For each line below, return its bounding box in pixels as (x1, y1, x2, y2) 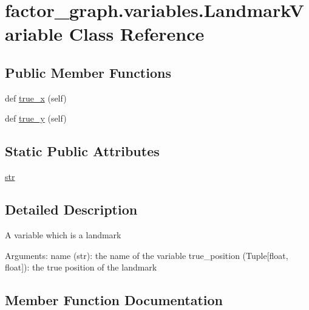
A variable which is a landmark (5, 228, 121, 241)
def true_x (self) (5, 91, 67, 104)
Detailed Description (5, 200, 138, 219)
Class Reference (69, 21, 205, 46)
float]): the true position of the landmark (5, 261, 157, 274)
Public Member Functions (5, 63, 171, 81)
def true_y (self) (5, 112, 67, 125)
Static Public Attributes (5, 142, 160, 160)
